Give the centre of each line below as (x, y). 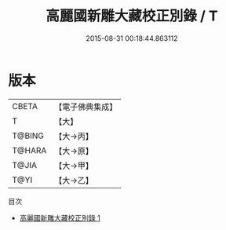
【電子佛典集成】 (86, 107)
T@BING (28, 136)
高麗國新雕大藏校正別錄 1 (60, 217)
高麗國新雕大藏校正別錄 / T (132, 16)
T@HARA (29, 150)
